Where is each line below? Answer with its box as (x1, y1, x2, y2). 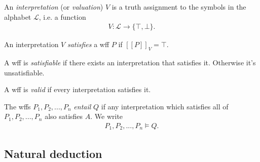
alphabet (4, 11, 31, 22)
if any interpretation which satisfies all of (101, 101, 229, 111)
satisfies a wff (67, 39, 109, 50)
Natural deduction (4, 145, 102, 161)
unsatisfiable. (4, 67, 45, 77)
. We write (90, 111, 123, 121)
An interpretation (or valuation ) (4, 2, 103, 12)
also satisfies (45, 111, 83, 121)
